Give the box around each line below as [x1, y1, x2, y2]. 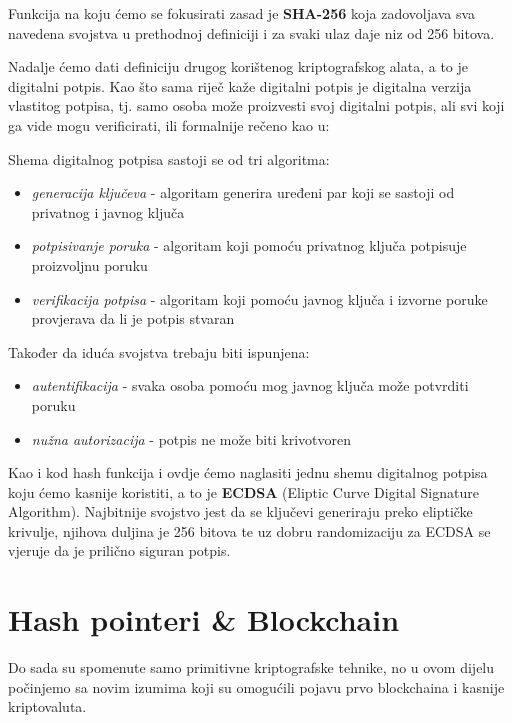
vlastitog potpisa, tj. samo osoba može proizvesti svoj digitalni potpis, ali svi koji [8, 95, 505, 116]
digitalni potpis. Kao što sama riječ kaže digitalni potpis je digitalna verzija [8, 75, 472, 96]
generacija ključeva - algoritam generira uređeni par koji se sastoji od [31, 182, 455, 203]
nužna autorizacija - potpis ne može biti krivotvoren [31, 428, 351, 449]
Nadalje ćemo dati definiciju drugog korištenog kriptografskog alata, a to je [8, 56, 469, 77]
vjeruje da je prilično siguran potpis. [8, 540, 231, 561]
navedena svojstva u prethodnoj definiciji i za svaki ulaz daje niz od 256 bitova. [8, 22, 495, 43]
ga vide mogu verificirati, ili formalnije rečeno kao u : [8, 114, 330, 135]
